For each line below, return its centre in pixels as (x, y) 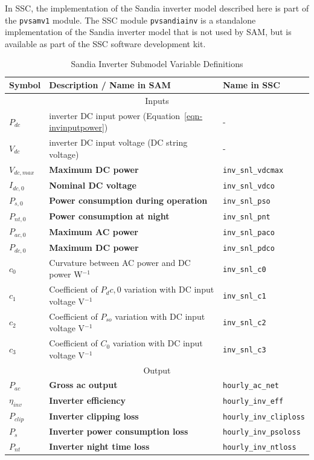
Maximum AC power (94, 231)
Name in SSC (251, 85)
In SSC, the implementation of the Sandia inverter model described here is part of (157, 8)
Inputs (157, 100)
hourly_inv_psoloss (261, 432)
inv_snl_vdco (248, 186)
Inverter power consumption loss (119, 431)
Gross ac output (83, 385)
